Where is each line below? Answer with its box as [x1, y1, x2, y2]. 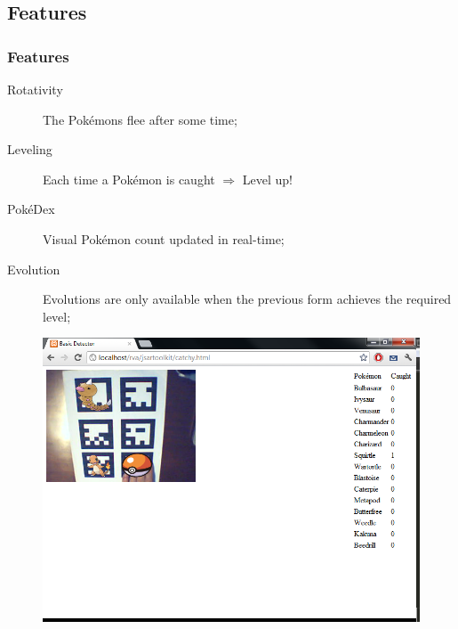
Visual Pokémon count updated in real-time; [43, 229, 285, 248]
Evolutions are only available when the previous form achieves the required [43, 290, 452, 308]
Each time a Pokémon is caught [43, 169, 215, 188]
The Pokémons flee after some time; [43, 110, 237, 128]
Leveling [7, 140, 52, 159]
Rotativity [7, 80, 63, 98]
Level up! [242, 169, 293, 188]
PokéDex [7, 200, 55, 218]
